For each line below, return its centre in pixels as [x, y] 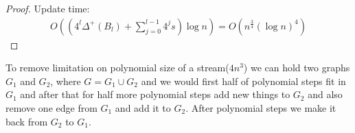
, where [66, 81]
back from [27, 121]
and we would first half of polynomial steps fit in [243, 81]
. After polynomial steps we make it [261, 108]
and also [325, 94]
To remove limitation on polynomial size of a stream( [117, 68]
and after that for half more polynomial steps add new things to [155, 94]
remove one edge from [51, 108]
